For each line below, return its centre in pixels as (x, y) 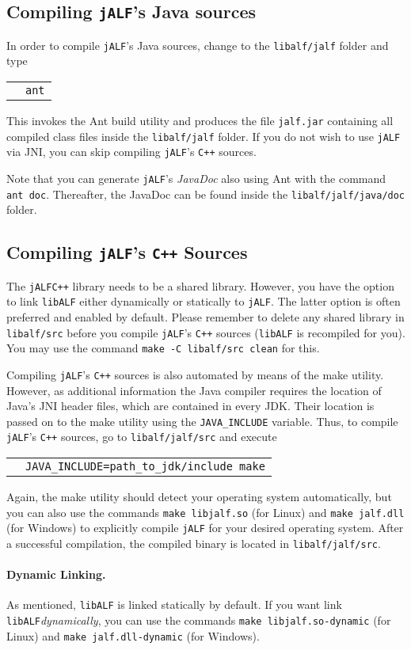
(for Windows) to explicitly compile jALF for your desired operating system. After (205, 528)
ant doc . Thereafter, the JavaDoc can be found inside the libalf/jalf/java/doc (206, 194)
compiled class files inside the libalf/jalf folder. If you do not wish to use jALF (204, 136)
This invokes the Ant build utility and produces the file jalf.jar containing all (200, 121)
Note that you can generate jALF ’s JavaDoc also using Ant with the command (196, 178)
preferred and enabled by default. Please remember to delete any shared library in (205, 317)
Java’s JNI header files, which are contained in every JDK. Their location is (190, 406)
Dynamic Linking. (56, 574)
